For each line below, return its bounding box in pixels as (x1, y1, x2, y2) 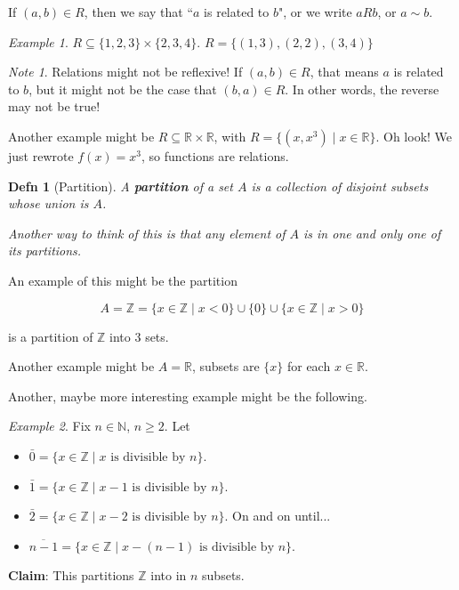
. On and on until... (224, 506, 331, 525)
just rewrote (8, 146, 74, 165)
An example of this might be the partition (8, 271, 238, 289)
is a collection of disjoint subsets (251, 176, 429, 195)
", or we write (278, 3, 352, 20)
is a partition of (8, 327, 93, 345)
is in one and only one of (303, 223, 441, 242)
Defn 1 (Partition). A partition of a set (8, 176, 233, 195)
